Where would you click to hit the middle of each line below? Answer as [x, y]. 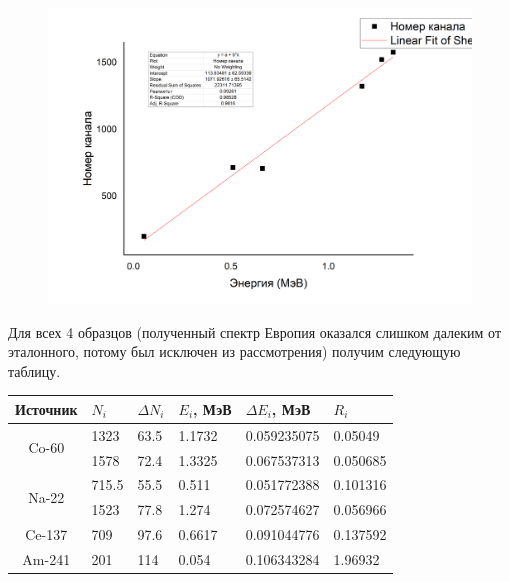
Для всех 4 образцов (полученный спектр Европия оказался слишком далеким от [255, 331]
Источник [46, 408]
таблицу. [34, 370]
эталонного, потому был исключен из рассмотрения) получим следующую [234, 351]
